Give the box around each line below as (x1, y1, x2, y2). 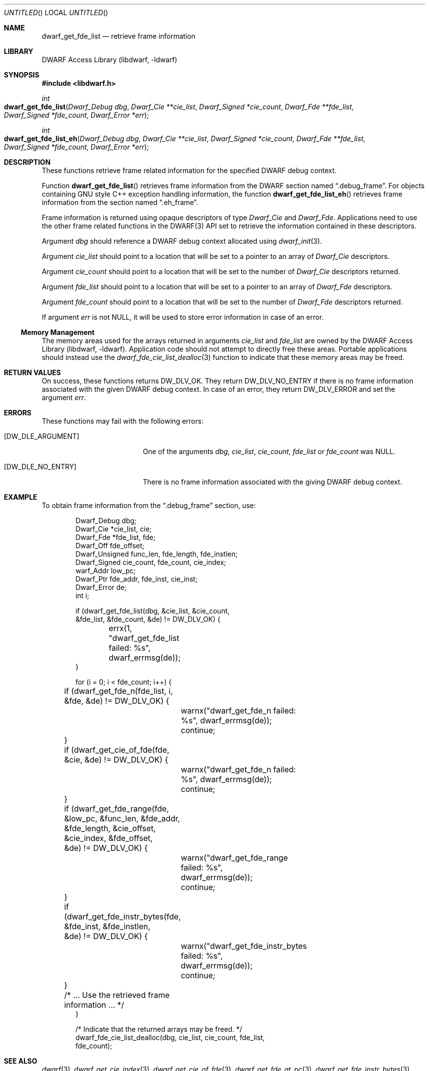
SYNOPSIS (4, 71, 40, 79)
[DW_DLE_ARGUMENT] (4, 432, 79, 440)
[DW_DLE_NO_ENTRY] (4, 462, 76, 471)
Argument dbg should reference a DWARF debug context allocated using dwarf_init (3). (42, 237, 322, 245)
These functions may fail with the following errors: (42, 417, 204, 425)
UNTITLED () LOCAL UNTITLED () (4, 8, 108, 17)
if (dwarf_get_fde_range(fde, (64, 804, 169, 814)
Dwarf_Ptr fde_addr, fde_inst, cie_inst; (75, 575, 198, 583)
